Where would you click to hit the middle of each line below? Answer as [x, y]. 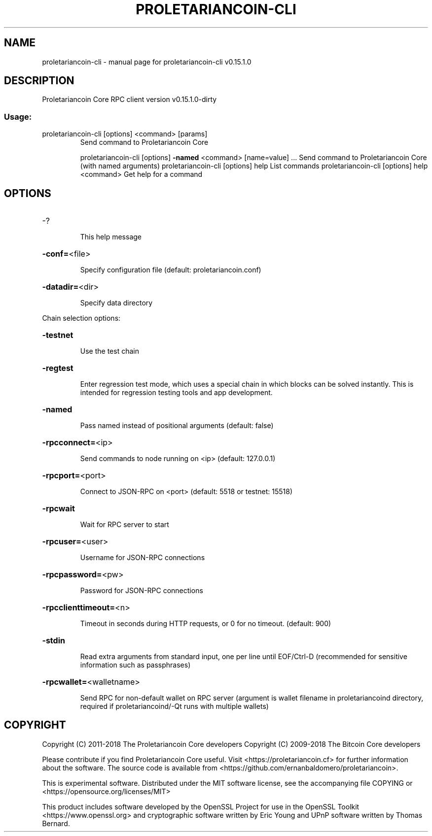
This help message [111, 237]
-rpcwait [58, 509]
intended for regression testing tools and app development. [176, 393]
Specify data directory [116, 303]
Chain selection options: [81, 318]
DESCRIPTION [39, 81]
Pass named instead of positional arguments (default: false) [177, 426]
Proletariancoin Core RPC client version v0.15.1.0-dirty [129, 100]
